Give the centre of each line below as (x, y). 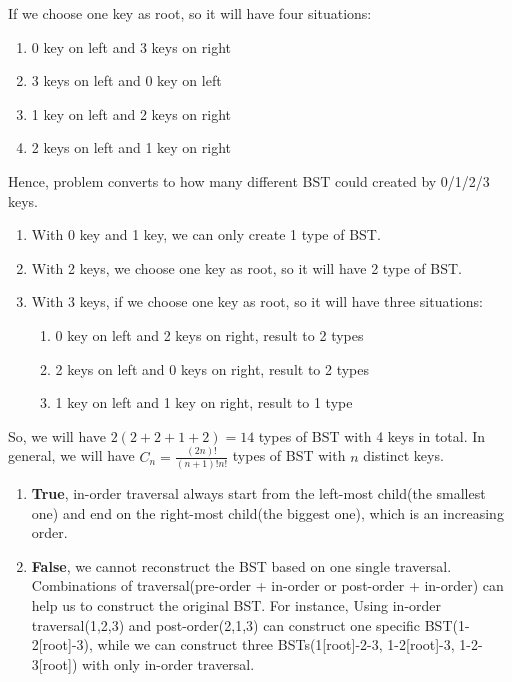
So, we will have (57, 435)
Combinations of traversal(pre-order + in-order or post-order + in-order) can (267, 585)
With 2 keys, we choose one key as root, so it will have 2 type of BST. (246, 267)
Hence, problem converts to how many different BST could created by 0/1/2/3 (249, 180)
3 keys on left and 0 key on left (126, 80)
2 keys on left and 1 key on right (131, 147)
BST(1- (447, 624)
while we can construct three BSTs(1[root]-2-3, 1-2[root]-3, (276, 644)
